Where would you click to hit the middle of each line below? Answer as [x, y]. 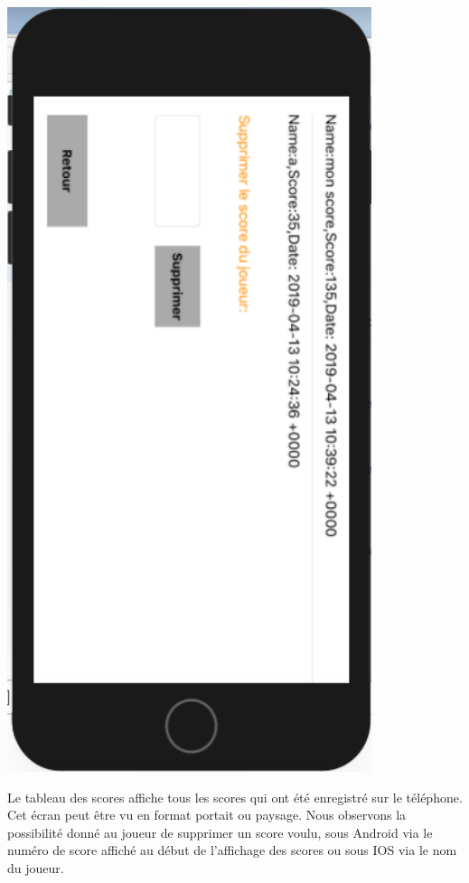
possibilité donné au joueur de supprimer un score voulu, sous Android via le [220, 832]
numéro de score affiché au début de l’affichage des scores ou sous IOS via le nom [232, 850]
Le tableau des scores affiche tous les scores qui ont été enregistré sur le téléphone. [235, 797]
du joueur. [36, 867]
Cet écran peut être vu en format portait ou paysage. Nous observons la [207, 815]
